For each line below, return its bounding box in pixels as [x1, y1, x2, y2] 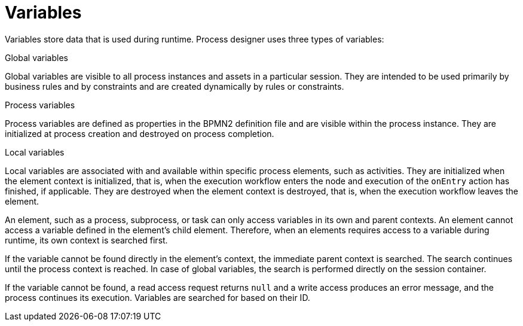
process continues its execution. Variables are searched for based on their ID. [5, 292, 310, 303]
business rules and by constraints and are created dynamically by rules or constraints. [5, 81, 344, 92]
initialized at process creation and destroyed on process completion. [5, 128, 274, 139]
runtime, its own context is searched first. [5, 234, 168, 245]
